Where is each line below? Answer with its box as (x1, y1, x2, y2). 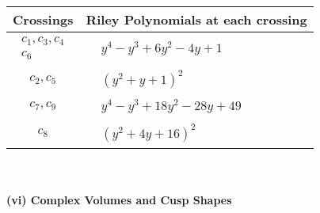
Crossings (13, 10, 74, 29)
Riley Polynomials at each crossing (86, 10, 307, 29)
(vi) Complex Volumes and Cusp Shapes (6, 192, 232, 208)
